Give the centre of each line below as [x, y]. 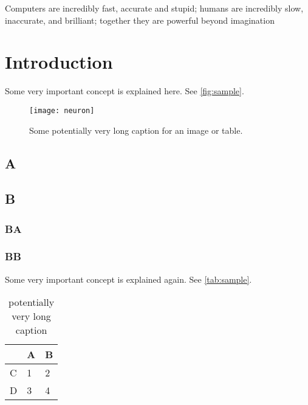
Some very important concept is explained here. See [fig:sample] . [125, 91]
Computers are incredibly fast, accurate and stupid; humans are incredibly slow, [154, 8]
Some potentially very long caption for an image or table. [136, 130]
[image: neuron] [62, 110]
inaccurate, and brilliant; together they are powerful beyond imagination [140, 20]
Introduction [59, 62]
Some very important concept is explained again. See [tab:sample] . [128, 279]
